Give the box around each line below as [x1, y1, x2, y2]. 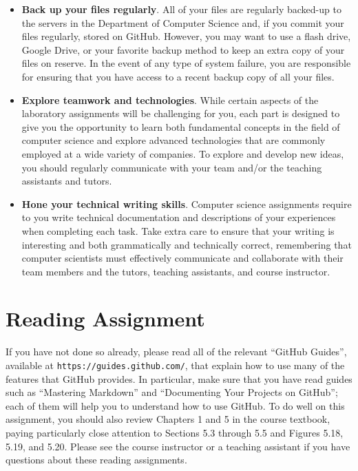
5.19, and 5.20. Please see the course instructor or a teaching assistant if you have [6, 439, 350, 453]
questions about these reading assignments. [6, 452, 187, 467]
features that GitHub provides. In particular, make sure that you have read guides [6, 371, 352, 386]
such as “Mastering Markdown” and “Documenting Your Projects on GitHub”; [6, 385, 338, 399]
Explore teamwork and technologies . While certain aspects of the [21, 92, 319, 107]
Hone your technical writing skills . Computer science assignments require [21, 196, 352, 211]
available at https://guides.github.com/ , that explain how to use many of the [6, 358, 345, 372]
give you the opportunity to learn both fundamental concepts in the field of [21, 119, 340, 134]
